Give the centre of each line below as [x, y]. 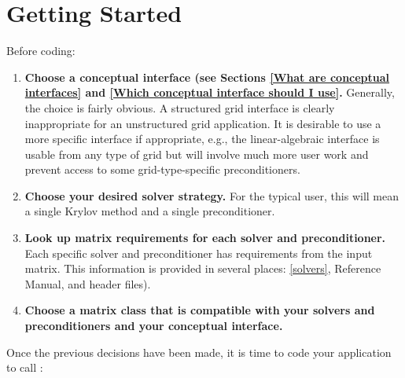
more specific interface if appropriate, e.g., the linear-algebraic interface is [202, 139]
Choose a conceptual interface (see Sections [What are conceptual [207, 77]
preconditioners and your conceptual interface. [154, 326]
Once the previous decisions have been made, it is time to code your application [199, 352]
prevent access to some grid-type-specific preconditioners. [162, 169]
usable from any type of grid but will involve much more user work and [197, 154]
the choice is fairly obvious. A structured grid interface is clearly [180, 107]
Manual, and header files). [88, 283]
